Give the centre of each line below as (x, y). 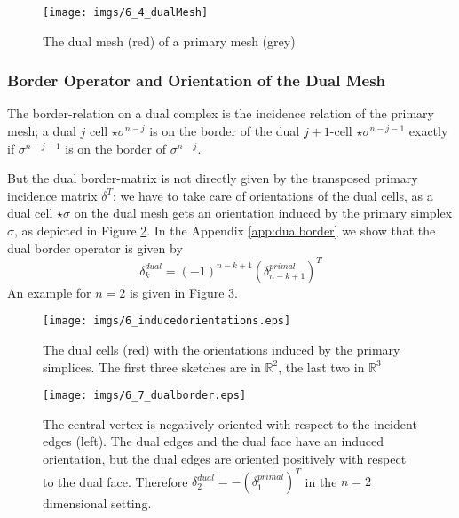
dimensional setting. (97, 503)
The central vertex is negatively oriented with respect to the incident (230, 423)
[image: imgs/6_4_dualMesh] (126, 12)
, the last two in (321, 367)
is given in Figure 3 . (183, 292)
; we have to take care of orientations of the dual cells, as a (273, 195)
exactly (428, 131)
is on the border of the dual (225, 131)
